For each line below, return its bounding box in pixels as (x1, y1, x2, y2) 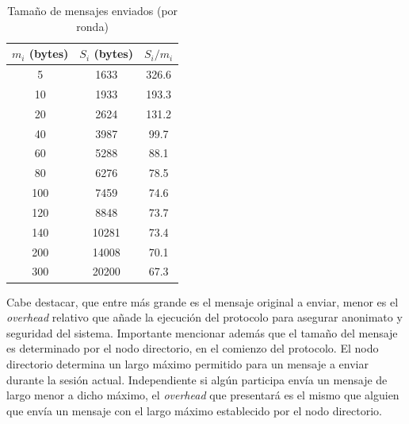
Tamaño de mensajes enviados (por (7, 2, 178, 18)
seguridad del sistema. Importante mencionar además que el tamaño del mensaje (6, 324, 398, 341)
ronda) (76, 17, 109, 34)
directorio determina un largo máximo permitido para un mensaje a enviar (6, 355, 369, 372)
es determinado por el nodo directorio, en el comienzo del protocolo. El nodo (6, 340, 379, 357)
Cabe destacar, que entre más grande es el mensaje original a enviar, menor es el (6, 293, 399, 310)
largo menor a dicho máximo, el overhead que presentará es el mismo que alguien (6, 387, 399, 403)
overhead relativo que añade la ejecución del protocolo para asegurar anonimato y (6, 309, 403, 326)
